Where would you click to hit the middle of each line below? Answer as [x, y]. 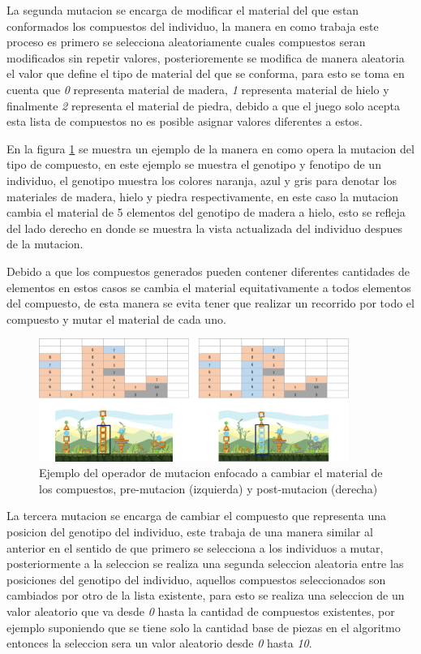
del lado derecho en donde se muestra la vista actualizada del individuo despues [205, 228]
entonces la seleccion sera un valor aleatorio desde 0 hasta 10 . [159, 643]
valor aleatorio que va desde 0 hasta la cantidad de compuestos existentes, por [201, 611]
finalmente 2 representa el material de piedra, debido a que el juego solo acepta [203, 105]
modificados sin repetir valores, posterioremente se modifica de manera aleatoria [206, 57]
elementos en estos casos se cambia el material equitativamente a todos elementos [209, 287]
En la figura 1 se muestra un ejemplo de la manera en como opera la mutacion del [210, 148]
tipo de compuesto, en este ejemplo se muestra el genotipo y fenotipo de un [194, 164]
